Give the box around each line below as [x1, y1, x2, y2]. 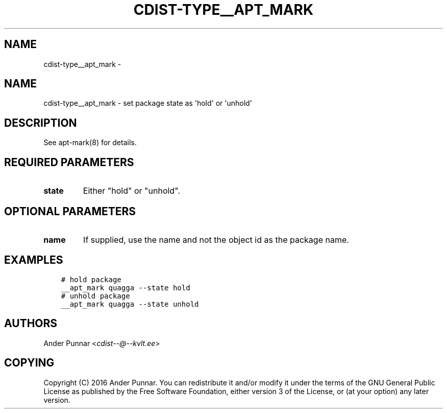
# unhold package [61, 291, 130, 300]
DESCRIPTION [4, 116, 77, 129]
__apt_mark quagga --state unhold [61, 300, 199, 308]
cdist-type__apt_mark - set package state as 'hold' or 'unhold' [43, 99, 252, 108]
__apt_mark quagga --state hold [61, 283, 190, 292]
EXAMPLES [4, 254, 63, 267]
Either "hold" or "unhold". [83, 186, 180, 196]
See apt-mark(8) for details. [43, 138, 137, 147]
